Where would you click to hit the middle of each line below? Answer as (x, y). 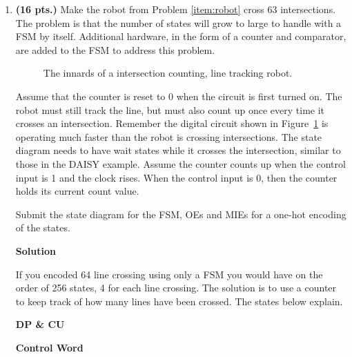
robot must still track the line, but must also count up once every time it (170, 109)
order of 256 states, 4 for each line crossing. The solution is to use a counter (176, 288)
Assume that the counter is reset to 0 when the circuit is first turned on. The (179, 96)
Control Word (49, 347)
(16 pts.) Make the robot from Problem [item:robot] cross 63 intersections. (176, 9)
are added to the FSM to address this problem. (115, 49)
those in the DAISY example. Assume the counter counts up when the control (180, 163)
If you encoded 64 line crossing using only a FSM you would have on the (169, 274)
